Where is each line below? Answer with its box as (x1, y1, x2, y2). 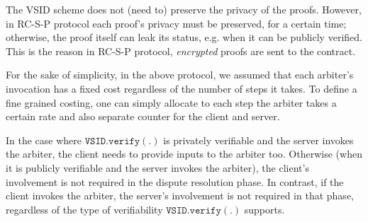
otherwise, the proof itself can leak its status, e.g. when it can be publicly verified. (6, 30, 362, 45)
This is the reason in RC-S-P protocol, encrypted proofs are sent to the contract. (6, 43, 356, 58)
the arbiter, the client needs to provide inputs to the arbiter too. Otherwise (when (6, 146, 362, 161)
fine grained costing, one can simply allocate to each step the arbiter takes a (6, 95, 337, 110)
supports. (244, 201, 285, 216)
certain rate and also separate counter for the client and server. (6, 109, 280, 124)
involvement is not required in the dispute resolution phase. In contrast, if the (6, 174, 344, 189)
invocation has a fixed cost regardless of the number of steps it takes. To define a (6, 81, 357, 95)
